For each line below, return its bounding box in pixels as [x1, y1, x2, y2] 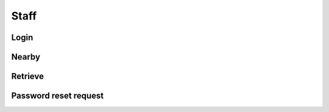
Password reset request [11, 91, 104, 101]
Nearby [11, 52, 41, 62]
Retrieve [11, 71, 44, 82]
